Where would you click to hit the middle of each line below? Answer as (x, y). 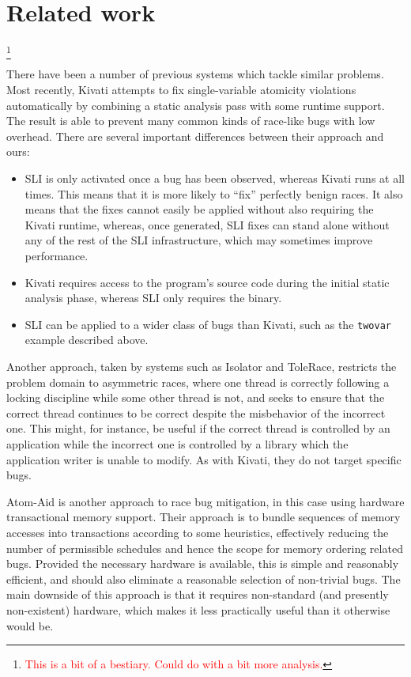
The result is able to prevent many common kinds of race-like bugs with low (191, 121)
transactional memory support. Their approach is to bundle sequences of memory (204, 517)
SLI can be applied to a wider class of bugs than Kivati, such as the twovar (208, 324)
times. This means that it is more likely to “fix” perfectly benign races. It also (214, 193)
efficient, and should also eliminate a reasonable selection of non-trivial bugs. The (204, 579)
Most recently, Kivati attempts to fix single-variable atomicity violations (181, 90)
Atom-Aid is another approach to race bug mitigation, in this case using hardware (205, 501)
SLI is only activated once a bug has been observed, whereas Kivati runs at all (215, 178)
